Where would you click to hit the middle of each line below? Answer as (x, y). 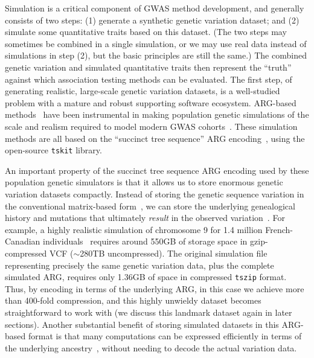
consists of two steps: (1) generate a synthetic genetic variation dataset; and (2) (152, 20)
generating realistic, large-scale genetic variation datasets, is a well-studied (143, 91)
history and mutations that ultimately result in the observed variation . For (145, 218)
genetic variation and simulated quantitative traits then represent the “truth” (148, 67)
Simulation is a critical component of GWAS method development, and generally (155, 8)
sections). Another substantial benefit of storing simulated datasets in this (142, 324)
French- (279, 229)
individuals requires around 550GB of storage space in (145, 241)
